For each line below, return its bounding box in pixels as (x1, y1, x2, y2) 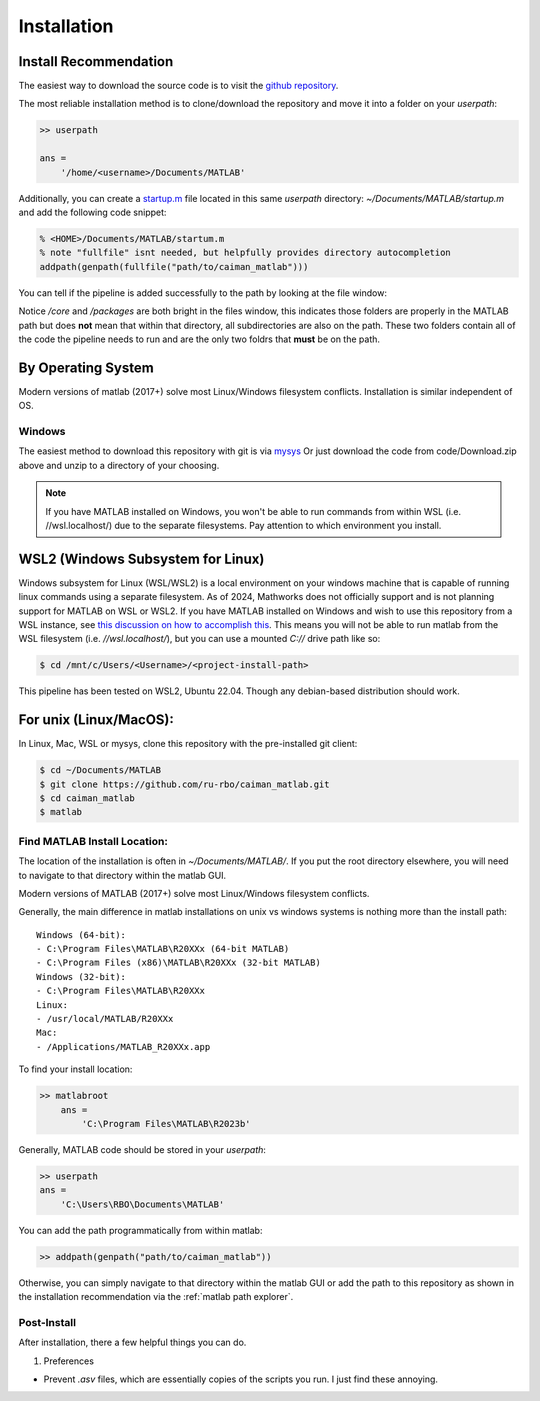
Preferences (43, 1355, 95, 1367)
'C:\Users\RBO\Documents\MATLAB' (60, 1198, 225, 1210)
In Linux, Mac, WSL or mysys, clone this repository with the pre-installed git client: (18, 738, 358, 750)
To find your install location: (18, 1063, 133, 1075)
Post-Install (18, 1315, 77, 1329)
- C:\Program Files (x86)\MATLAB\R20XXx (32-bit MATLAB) (36, 957, 322, 969)
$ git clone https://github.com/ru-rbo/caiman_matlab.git (39, 778, 330, 790)
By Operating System (18, 359, 154, 376)
